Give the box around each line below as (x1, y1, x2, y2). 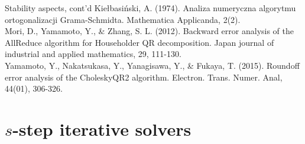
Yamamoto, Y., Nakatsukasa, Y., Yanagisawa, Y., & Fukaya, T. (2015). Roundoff (5, 59, 300, 71)
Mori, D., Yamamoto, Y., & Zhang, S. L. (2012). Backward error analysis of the (5, 25, 294, 37)
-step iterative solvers (12, 116, 192, 140)
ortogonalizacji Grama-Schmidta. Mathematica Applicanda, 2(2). (5, 13, 241, 25)
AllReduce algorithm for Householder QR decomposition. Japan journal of (5, 36, 274, 48)
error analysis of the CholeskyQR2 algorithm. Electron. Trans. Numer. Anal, (5, 71, 283, 83)
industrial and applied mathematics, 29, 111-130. (5, 48, 181, 60)
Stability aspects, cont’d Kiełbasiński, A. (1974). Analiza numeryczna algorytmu (5, 2, 296, 14)
